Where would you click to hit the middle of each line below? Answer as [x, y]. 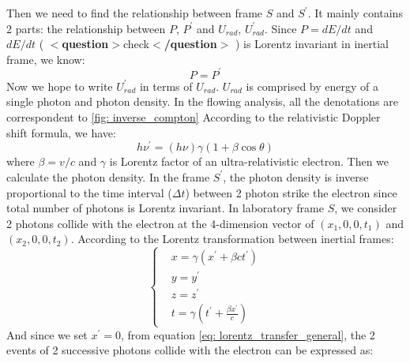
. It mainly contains [355, 13]
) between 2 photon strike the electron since [291, 192]
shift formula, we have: [61, 132]
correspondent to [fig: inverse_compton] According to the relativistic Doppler [194, 117]
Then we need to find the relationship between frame [135, 13]
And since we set [47, 334]
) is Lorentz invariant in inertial [312, 44]
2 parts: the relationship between [86, 28]
